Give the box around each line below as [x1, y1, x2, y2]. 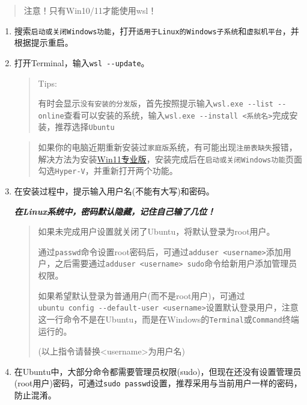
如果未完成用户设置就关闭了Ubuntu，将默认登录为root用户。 [38, 225, 275, 238]
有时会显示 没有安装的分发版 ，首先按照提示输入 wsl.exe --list [38, 97, 273, 110]
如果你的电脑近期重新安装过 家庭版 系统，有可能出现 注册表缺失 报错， [38, 141, 297, 153]
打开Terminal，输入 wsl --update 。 [14, 56, 150, 69]
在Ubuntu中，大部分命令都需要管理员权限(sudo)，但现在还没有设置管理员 [14, 365, 302, 377]
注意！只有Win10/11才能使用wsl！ [23, 4, 157, 16]
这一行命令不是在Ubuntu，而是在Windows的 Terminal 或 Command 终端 [38, 312, 299, 325]
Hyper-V [55, 167, 85, 176]
